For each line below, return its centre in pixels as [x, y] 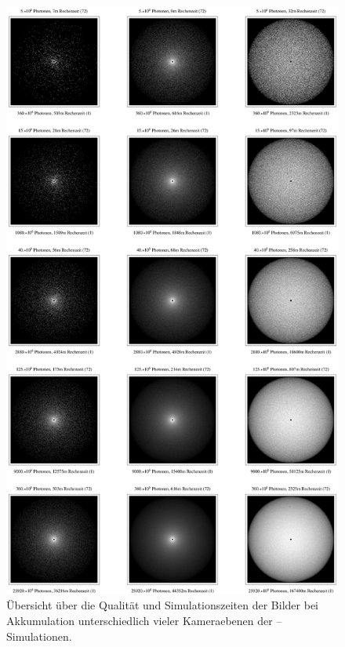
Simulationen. [39, 636]
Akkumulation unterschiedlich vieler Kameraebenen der [140, 621]
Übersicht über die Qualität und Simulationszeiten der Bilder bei [162, 605]
